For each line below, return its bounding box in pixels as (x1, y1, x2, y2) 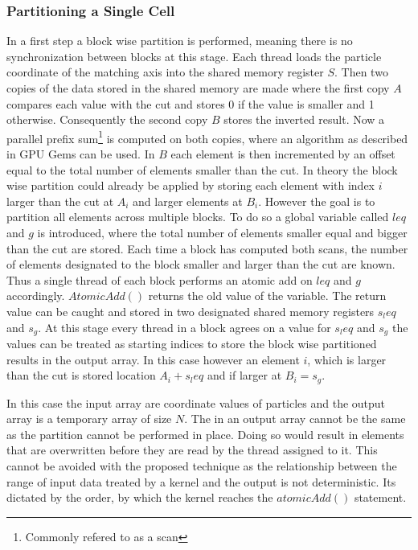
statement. (354, 489, 407, 506)
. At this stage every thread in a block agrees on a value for (38, 318, 331, 335)
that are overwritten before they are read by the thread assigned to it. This (6, 441, 378, 458)
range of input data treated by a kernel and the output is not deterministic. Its (6, 473, 396, 490)
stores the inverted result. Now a (223, 111, 385, 128)
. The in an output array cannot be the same (184, 410, 406, 427)
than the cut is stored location (6, 367, 156, 384)
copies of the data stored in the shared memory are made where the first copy (6, 80, 390, 96)
